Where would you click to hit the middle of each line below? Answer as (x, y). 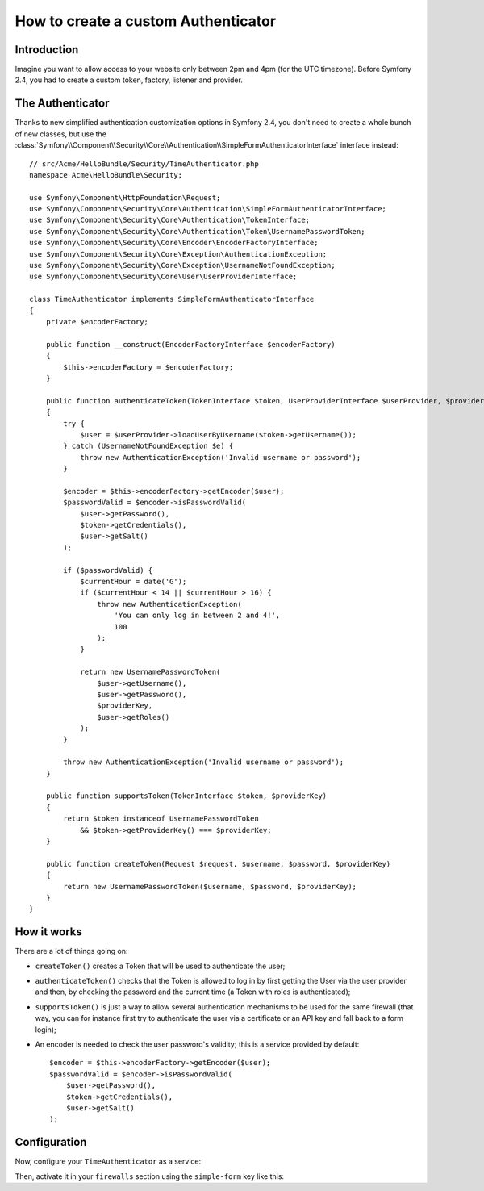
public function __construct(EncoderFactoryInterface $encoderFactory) (190, 344)
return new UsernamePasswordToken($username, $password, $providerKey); (210, 886)
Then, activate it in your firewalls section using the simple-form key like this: (150, 1176)
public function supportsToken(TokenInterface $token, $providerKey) (186, 796)
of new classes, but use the (60, 134)
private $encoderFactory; (97, 322)
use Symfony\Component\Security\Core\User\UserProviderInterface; (163, 277)
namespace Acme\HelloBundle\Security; (106, 175)
